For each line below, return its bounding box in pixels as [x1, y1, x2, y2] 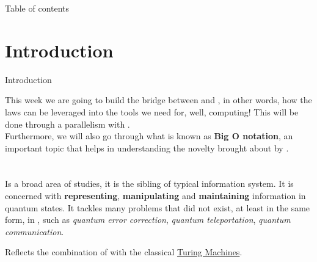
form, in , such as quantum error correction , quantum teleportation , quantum [5, 213, 291, 226]
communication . [5, 225, 64, 238]
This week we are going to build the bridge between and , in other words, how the [5, 93, 312, 106]
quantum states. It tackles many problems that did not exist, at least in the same [5, 201, 310, 214]
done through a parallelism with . [5, 117, 130, 130]
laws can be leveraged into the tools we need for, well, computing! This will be [5, 105, 299, 118]
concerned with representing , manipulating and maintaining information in [5, 189, 306, 202]
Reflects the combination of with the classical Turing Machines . [5, 246, 242, 258]
